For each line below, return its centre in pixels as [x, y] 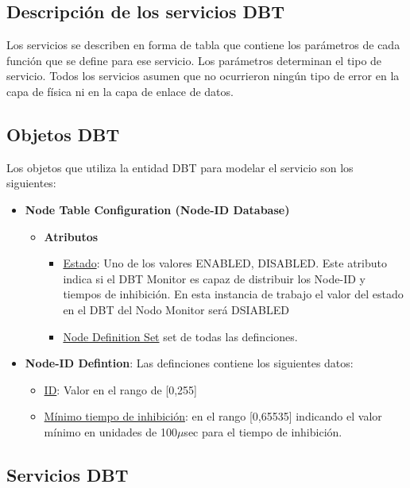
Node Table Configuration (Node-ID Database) [157, 209]
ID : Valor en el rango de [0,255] [120, 389]
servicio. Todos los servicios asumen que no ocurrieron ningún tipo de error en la [203, 76]
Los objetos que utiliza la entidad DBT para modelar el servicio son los [180, 167]
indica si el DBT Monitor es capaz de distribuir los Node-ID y [214, 278]
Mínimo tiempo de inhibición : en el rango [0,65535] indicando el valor [213, 416]
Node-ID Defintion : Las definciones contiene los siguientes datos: [189, 363]
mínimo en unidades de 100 [110, 431]
